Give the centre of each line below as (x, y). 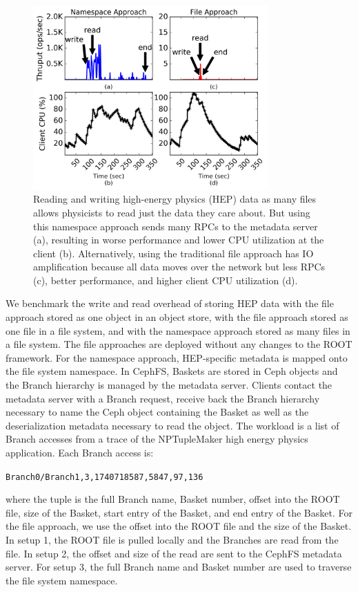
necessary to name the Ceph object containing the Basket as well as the (157, 412)
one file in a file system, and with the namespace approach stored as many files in (178, 330)
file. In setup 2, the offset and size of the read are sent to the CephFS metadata (174, 553)
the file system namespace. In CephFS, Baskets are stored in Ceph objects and (172, 371)
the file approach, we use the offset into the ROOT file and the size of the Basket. (179, 526)
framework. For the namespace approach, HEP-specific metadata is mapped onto (177, 357)
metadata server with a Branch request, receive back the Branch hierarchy (163, 398)
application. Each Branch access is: (80, 453)
